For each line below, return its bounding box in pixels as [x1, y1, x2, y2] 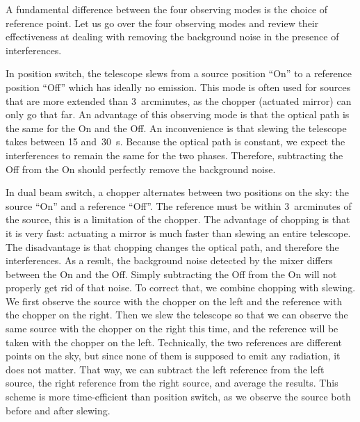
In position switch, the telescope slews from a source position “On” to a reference [6, 66, 352, 81]
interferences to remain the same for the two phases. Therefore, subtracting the [6, 147, 343, 162]
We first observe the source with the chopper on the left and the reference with [6, 293, 343, 308]
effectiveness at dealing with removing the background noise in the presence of [6, 29, 339, 44]
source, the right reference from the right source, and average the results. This [6, 375, 338, 390]
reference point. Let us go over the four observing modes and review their [6, 15, 319, 30]
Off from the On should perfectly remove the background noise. [6, 161, 276, 176]
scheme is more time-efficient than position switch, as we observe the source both [6, 389, 351, 404]
